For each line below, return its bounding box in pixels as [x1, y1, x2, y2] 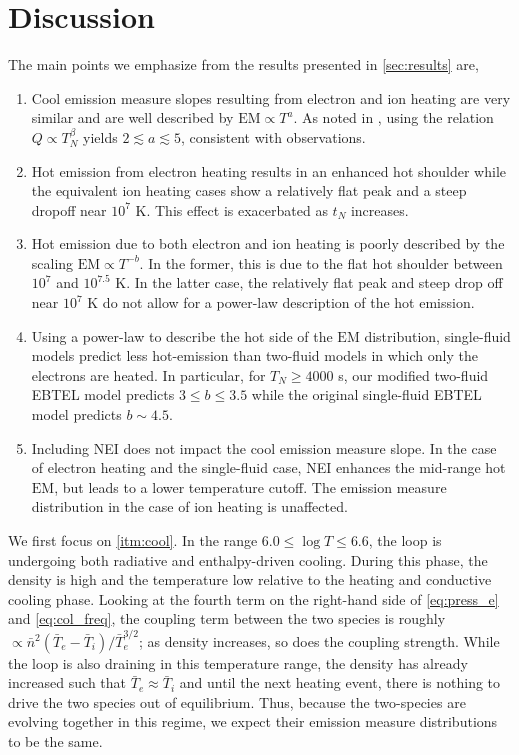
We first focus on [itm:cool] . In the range [8, 530, 258, 550]
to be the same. [8, 731, 103, 752]
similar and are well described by [31, 107, 234, 128]
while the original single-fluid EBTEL [251, 384, 482, 405]
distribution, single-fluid [364, 325, 511, 346]
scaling [31, 252, 74, 273]
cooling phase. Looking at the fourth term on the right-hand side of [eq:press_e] [8, 588, 499, 609]
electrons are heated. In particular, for [31, 364, 266, 385]
